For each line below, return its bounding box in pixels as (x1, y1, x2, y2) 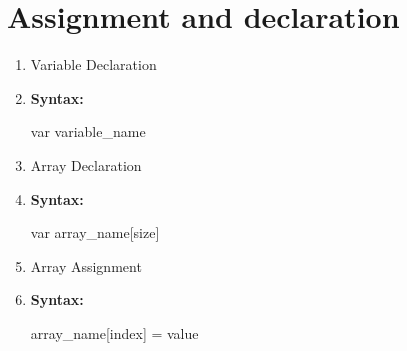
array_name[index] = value (30, 322, 199, 343)
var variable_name (30, 121, 146, 142)
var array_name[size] (30, 222, 160, 243)
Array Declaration (30, 154, 142, 175)
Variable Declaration (30, 54, 157, 75)
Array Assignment (30, 255, 142, 276)
